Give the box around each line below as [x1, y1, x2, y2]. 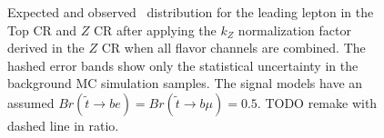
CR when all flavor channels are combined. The [101, 38, 366, 57]
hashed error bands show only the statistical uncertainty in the [7, 55, 359, 74]
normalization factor [237, 20, 352, 39]
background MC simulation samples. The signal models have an [7, 74, 363, 93]
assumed [7, 93, 55, 112]
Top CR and [7, 20, 77, 39]
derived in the [7, 38, 85, 57]
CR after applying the [93, 20, 217, 39]
